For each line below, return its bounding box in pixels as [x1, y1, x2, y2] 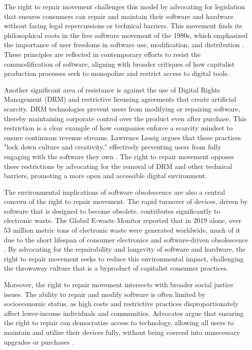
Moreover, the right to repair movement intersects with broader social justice [4, 279, 234, 290]
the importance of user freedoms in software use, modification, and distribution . [4, 39, 244, 50]
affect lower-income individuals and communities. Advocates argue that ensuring [4, 308, 244, 318]
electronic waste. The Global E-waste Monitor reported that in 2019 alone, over [4, 215, 241, 225]
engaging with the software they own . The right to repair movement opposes [4, 151, 234, 161]
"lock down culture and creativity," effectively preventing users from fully [4, 142, 221, 152]
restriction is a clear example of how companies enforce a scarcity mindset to [4, 123, 233, 133]
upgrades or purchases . [4, 336, 74, 347]
